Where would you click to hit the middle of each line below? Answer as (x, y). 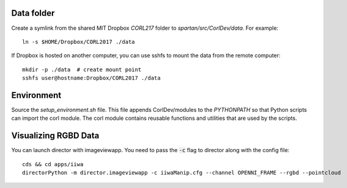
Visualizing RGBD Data (55, 136)
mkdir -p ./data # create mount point (82, 69)
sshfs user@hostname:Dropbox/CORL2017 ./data (92, 78)
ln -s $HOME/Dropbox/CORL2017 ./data (79, 42)
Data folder (33, 13)
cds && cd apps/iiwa (53, 164)
